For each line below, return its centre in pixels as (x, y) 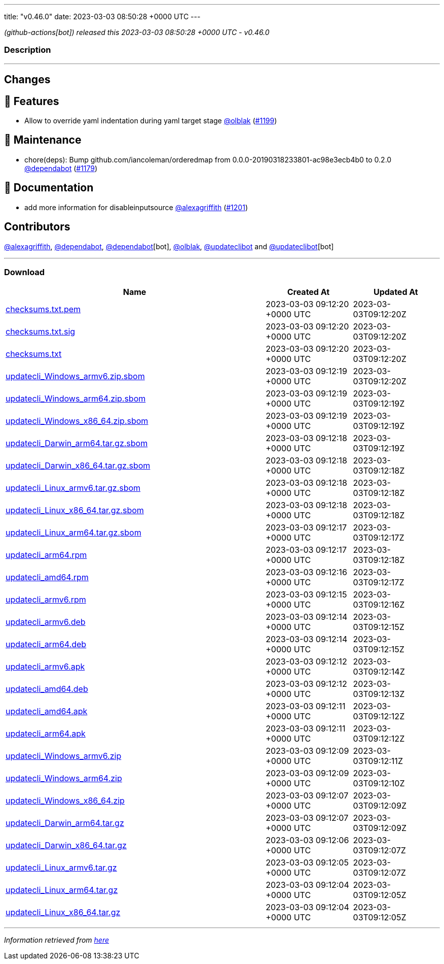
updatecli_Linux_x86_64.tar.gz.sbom (75, 510)
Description (28, 50)
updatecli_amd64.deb (47, 689)
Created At (308, 292)
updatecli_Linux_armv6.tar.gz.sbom (73, 488)
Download (25, 272)
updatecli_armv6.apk (45, 667)
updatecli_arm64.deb (46, 644)
